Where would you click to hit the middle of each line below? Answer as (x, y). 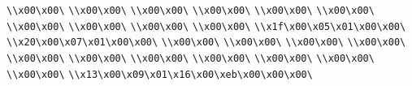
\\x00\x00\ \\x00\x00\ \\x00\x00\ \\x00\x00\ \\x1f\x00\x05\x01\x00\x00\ (206, 26)
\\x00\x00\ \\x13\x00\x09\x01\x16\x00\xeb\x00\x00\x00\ (160, 74)
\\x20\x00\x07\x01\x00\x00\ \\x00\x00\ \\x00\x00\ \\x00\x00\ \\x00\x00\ (206, 43)
